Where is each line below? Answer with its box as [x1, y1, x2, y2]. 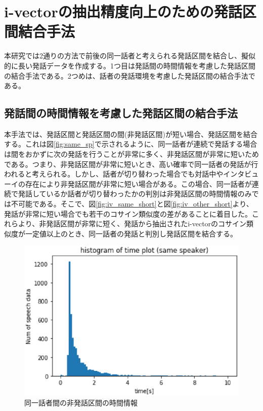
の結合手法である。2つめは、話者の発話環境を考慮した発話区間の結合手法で [4, 70, 255, 81]
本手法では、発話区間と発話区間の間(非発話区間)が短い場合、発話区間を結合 [4, 128, 257, 139]
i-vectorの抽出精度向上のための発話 [4, 1, 242, 22]
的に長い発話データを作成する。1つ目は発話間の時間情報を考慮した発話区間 [4, 60, 255, 71]
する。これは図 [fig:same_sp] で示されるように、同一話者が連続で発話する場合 [4, 139, 257, 149]
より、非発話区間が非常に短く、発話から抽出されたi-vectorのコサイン [18, 218, 247, 229]
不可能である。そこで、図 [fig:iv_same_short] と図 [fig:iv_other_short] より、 [11, 198, 253, 209]
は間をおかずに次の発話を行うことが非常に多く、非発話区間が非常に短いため [4, 149, 259, 159]
